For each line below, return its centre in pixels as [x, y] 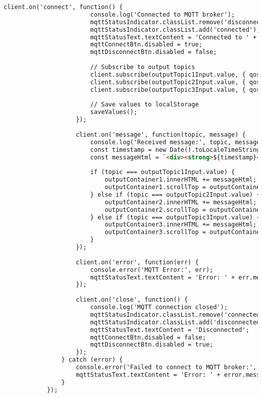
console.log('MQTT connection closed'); [159, 307]
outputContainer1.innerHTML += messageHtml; [181, 180]
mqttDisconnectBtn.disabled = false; [153, 52]
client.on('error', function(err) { [137, 262]
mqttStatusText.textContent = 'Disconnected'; [170, 330]
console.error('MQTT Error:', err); [152, 270]
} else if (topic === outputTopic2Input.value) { [175, 194]
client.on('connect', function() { [63, 7]
